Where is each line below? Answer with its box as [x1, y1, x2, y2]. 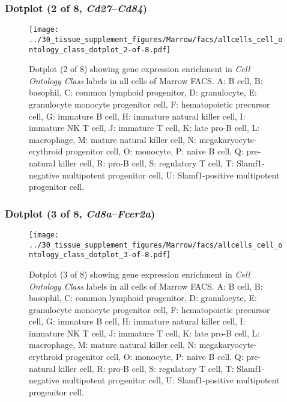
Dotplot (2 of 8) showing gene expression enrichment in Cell [29, 62, 250, 75]
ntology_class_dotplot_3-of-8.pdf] [29, 251, 171, 260]
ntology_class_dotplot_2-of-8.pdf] [29, 45, 171, 54]
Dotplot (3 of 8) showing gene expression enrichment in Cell [29, 267, 250, 280]
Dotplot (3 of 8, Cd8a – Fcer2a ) [5, 206, 156, 221]
